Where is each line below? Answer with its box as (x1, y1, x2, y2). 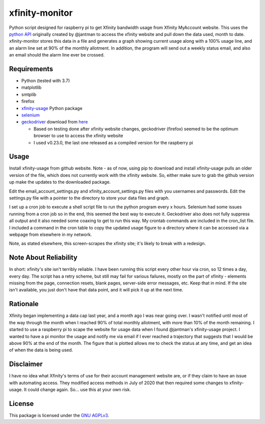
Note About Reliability (9, 254, 78, 262)
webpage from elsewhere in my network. (9, 231, 92, 237)
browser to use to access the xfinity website (33, 133, 124, 139)
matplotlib (21, 85, 42, 90)
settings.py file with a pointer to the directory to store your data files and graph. (9, 195, 170, 201)
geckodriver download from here (21, 119, 88, 125)
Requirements (9, 64, 53, 73)
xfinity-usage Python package (21, 105, 83, 111)
